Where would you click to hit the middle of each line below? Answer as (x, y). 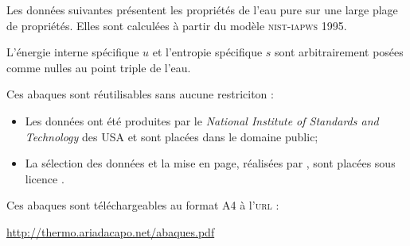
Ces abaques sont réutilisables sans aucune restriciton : (140, 94)
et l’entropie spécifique (207, 52)
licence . (45, 178)
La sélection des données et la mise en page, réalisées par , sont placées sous (210, 163)
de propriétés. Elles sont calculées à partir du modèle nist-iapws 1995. (177, 25)
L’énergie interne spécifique (73, 52)
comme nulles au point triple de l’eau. (99, 67)
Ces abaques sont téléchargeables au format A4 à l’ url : (143, 205)
